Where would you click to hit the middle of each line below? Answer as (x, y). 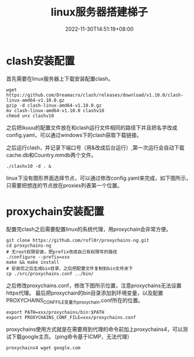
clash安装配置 (41, 61)
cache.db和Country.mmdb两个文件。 (51, 155)
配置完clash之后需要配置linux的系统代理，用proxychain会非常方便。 (89, 229)
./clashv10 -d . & (29, 166)
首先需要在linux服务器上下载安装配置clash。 (60, 78)
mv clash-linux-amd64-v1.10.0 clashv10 (55, 110)
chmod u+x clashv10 (30, 116)
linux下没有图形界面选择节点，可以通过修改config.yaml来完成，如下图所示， (99, 178)
